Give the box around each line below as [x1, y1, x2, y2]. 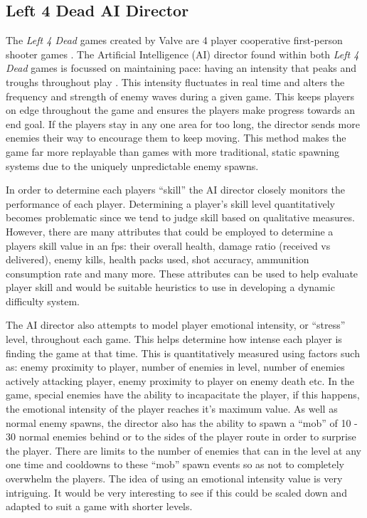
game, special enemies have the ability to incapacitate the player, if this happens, [6, 387, 360, 402]
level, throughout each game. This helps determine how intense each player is [6, 332, 342, 347]
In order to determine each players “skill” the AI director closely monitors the [6, 182, 345, 197]
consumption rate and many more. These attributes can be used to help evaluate [6, 265, 358, 280]
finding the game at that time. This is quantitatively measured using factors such [6, 345, 360, 360]
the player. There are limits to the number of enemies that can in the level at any [6, 443, 361, 458]
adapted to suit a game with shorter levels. [6, 499, 193, 514]
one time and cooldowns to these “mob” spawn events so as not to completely [6, 457, 344, 472]
